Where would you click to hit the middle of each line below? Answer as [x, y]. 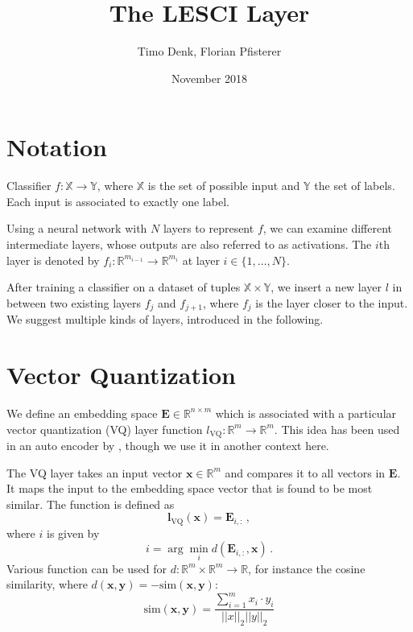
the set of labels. [355, 186]
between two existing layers [74, 302]
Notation [57, 147]
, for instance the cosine [307, 568]
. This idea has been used [337, 429]
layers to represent [209, 228]
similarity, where [47, 584]
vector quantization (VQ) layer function [105, 429]
